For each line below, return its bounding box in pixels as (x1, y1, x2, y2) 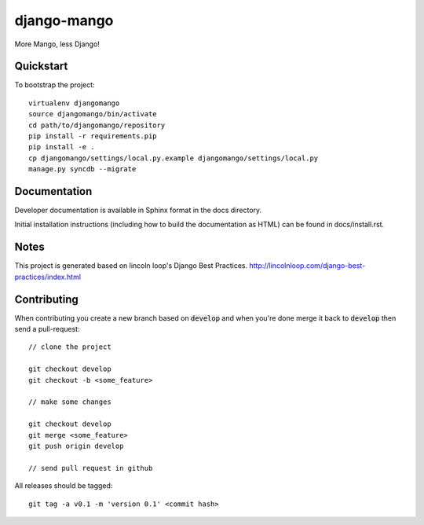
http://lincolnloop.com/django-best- (248, 261, 366, 270)
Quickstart (14, 60, 68, 73)
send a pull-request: (14, 325, 80, 334)
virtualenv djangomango (28, 98, 120, 108)
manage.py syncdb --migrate (28, 165, 137, 174)
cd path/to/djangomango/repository (28, 120, 166, 130)
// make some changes (28, 398, 111, 406)
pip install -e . (28, 142, 95, 152)
